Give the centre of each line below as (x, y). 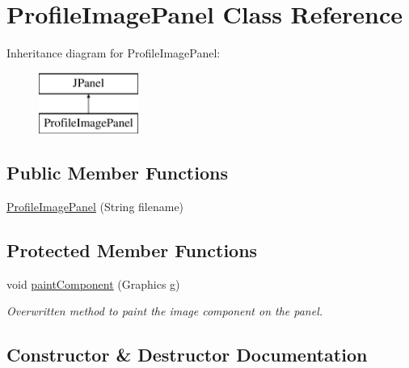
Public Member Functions (117, 173)
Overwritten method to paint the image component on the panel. (165, 311)
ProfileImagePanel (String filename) (95, 207)
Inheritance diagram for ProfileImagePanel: (114, 53)
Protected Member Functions (132, 250)
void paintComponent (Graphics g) (93, 283)
